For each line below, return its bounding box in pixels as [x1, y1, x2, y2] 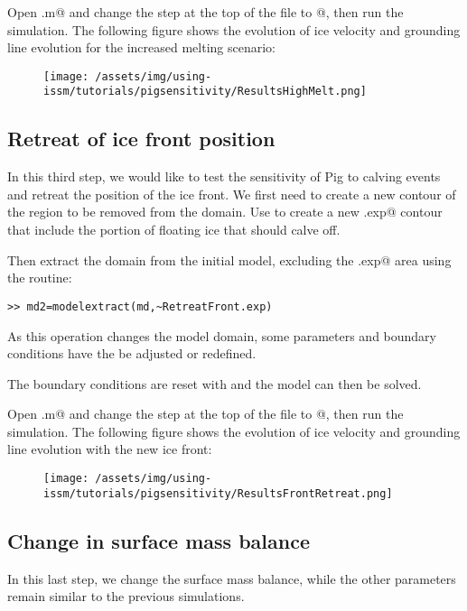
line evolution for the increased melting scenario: [7, 38, 276, 57]
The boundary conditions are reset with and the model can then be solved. [7, 374, 422, 393]
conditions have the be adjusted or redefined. [7, 344, 257, 363]
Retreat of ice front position [7, 125, 276, 153]
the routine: [7, 268, 72, 287]
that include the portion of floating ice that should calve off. [7, 220, 341, 239]
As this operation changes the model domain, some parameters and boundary [7, 326, 436, 345]
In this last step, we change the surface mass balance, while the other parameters [7, 569, 456, 588]
